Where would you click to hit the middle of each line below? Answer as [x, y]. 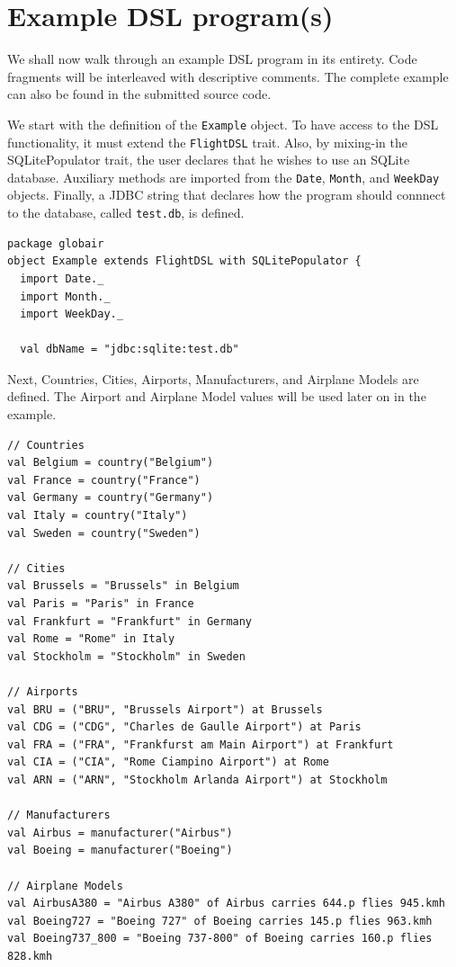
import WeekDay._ [72, 314]
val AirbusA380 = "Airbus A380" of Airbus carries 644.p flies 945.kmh [226, 904]
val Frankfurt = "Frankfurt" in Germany [130, 621]
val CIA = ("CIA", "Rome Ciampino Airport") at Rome [168, 762]
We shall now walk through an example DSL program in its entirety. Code [212, 59]
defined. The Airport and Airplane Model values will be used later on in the [217, 396]
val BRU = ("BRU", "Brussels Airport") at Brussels [165, 709]
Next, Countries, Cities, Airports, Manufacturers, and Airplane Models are [213, 378]
